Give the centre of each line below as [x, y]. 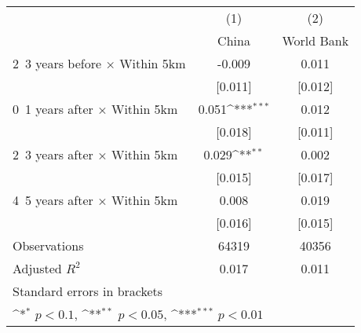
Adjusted [37, 268]
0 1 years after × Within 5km [95, 109]
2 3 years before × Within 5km [99, 63]
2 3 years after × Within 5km [95, 154]
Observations [48, 245]
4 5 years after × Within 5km [95, 200]
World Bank [315, 40]
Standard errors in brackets [88, 291]
